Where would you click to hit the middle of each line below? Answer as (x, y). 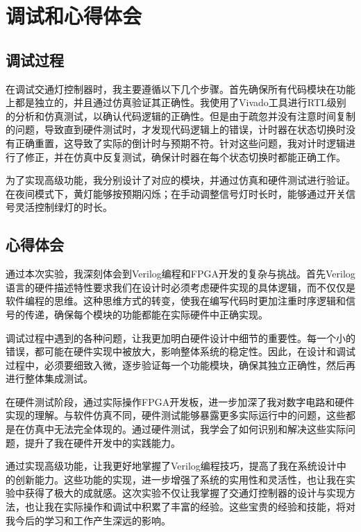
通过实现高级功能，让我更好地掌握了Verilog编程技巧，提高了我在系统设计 (171, 466)
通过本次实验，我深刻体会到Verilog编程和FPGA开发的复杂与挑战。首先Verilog (180, 274)
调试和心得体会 (74, 16)
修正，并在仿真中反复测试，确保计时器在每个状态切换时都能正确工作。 (185, 156)
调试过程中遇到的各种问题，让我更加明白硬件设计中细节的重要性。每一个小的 (180, 337)
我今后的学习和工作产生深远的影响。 (88, 520)
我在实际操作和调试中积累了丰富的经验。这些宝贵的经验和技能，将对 (200, 507)
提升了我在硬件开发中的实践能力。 (102, 442)
